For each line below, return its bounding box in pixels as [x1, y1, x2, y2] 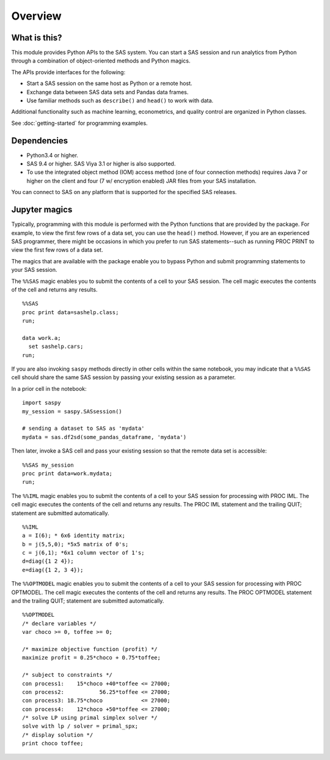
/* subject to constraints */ [22, 671, 113, 679]
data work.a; [22, 334, 61, 341]
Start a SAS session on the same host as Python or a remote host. [26, 80, 193, 87]
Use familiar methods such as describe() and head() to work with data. [26, 97, 214, 104]
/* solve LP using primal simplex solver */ [22, 714, 158, 721]
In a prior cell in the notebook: [11, 385, 87, 392]
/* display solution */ [22, 731, 94, 738]
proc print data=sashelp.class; [22, 309, 119, 315]
